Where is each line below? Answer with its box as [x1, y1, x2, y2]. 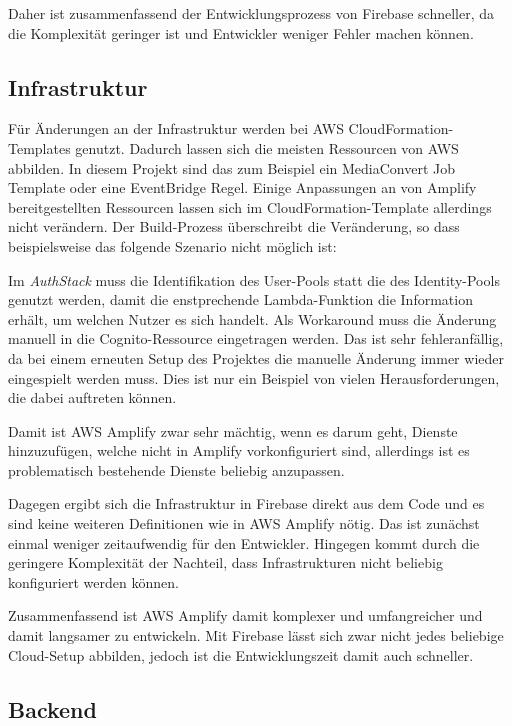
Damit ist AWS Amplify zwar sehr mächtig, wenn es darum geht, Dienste [8, 420, 458, 441]
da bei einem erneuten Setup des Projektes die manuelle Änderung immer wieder [8, 347, 504, 368]
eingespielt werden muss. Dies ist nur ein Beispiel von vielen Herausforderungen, [8, 367, 500, 388]
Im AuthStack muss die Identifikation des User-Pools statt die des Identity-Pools [8, 269, 500, 290]
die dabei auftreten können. [8, 387, 177, 408]
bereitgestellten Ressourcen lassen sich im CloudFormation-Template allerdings [8, 196, 492, 217]
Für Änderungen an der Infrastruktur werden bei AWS [8, 118, 344, 139]
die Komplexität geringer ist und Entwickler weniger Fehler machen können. [8, 22, 474, 43]
